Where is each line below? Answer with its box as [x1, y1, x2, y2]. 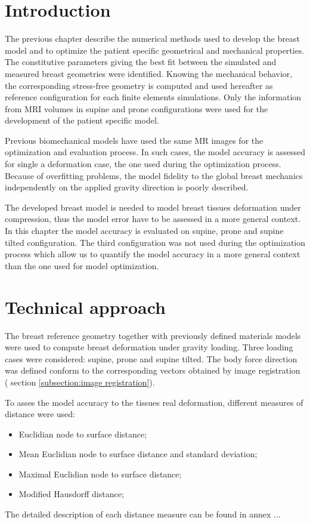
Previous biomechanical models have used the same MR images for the [5, 134, 263, 146]
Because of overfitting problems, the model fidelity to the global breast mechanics [5, 169, 303, 181]
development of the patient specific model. [5, 114, 159, 127]
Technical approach [5, 294, 166, 319]
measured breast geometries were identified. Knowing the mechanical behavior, [5, 67, 293, 79]
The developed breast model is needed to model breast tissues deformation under [5, 201, 301, 213]
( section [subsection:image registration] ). [5, 375, 155, 388]
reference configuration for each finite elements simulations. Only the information [5, 91, 302, 103]
